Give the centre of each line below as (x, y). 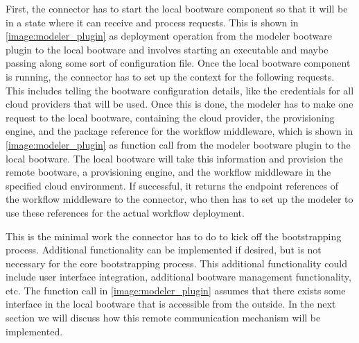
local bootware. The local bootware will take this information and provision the (174, 158)
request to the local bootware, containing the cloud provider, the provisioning (170, 117)
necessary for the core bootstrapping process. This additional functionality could (177, 263)
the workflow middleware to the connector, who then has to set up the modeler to (179, 199)
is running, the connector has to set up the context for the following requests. (170, 76)
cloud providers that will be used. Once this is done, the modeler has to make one (179, 104)
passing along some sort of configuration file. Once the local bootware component (178, 63)
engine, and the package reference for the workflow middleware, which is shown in (179, 131)
